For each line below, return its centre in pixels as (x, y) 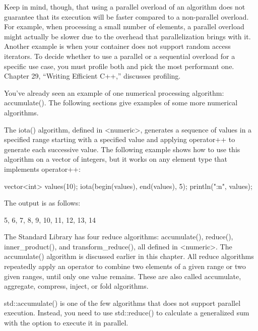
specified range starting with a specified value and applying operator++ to (120, 139)
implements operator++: (42, 169)
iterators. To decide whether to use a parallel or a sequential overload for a (120, 56)
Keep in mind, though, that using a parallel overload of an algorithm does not (125, 7)
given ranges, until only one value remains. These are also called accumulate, (123, 276)
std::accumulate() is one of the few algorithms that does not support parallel (122, 303)
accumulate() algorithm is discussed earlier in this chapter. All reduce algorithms (129, 256)
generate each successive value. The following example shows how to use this (122, 149)
